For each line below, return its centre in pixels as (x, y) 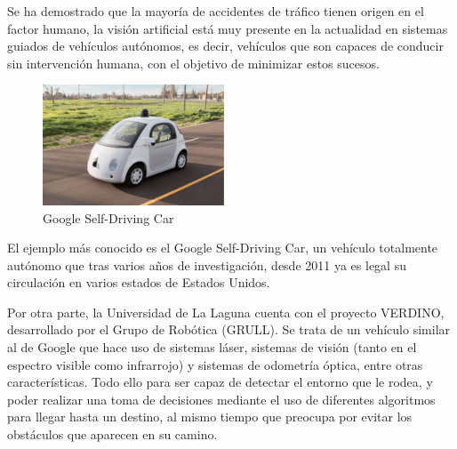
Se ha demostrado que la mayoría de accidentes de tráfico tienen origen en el (216, 11)
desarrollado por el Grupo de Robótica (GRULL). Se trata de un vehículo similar (229, 329)
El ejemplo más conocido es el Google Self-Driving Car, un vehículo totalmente (223, 248)
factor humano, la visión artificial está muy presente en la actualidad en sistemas (228, 28)
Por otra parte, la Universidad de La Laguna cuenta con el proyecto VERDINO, (226, 312)
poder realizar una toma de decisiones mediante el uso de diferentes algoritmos (221, 399)
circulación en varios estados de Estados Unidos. (139, 282)
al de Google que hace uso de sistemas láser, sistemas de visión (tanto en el (212, 347)
